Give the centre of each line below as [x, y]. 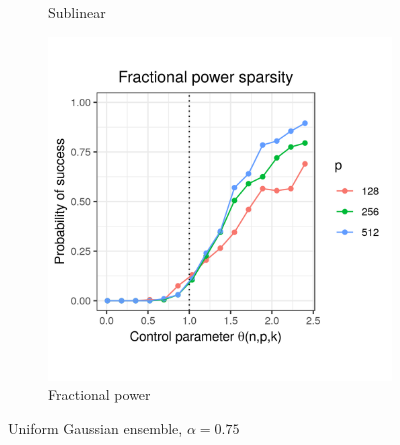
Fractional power [99, 394]
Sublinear [77, 12]
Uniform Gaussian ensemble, [95, 427]
